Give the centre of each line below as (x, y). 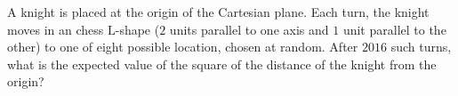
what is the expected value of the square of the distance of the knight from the (222, 64)
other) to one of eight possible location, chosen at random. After (183, 47)
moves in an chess (56, 29)
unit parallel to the (394, 29)
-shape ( (137, 29)
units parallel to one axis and (249, 29)
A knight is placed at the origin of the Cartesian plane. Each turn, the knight (218, 12)
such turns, (421, 47)
